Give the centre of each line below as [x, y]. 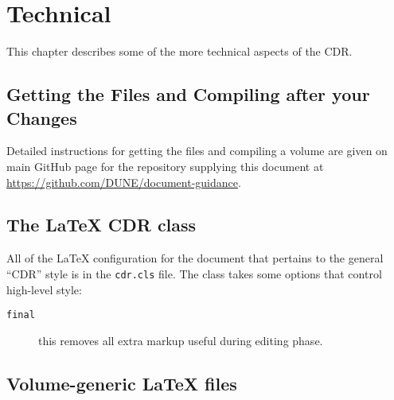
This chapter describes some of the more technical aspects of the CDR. [179, 51]
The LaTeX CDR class [101, 225]
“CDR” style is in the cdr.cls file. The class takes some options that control [194, 273]
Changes [42, 117]
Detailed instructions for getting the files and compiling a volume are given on [197, 151]
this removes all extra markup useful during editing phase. [181, 340]
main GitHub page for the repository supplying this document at [165, 166]
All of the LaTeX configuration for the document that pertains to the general [195, 258]
